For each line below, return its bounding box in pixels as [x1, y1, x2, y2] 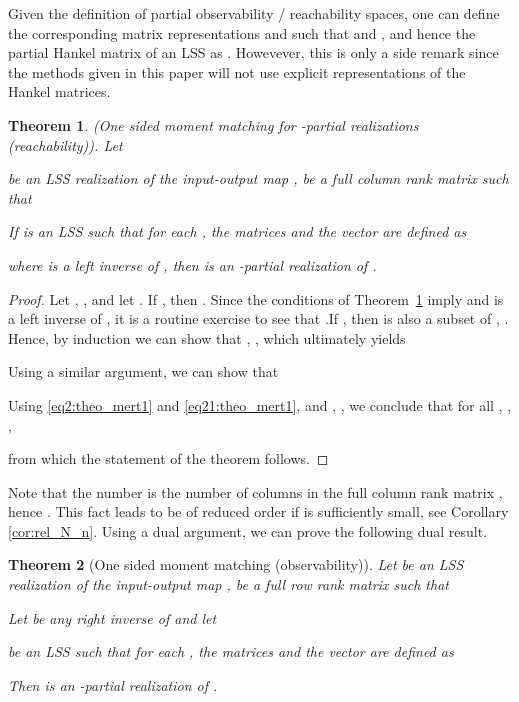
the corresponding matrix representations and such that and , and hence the [8, 22, 476, 43]
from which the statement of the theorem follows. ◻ [8, 448, 329, 469]
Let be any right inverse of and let [8, 607, 217, 628]
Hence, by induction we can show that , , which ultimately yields [8, 327, 406, 348]
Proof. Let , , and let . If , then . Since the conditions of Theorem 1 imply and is [8, 288, 504, 309]
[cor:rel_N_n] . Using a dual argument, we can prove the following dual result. [8, 520, 488, 541]
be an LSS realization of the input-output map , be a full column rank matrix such [8, 168, 509, 189]
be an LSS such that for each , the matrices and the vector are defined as [8, 641, 454, 662]
